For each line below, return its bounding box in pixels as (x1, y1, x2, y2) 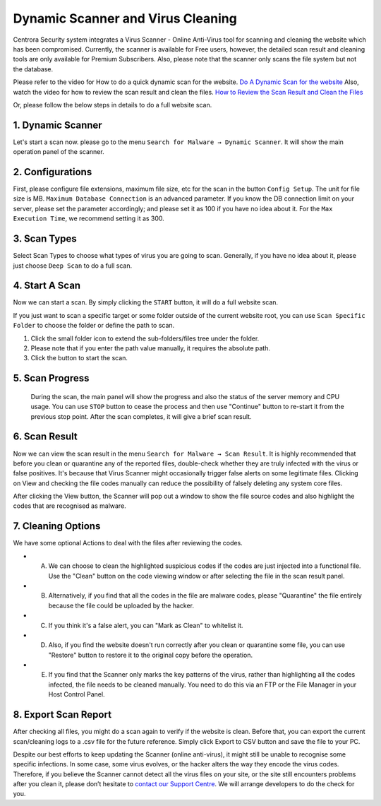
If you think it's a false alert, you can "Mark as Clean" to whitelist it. (48, 621, 243, 629)
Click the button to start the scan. (30, 354, 128, 362)
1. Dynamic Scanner (13, 119, 102, 131)
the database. (13, 64, 54, 73)
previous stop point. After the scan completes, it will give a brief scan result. (30, 412, 252, 420)
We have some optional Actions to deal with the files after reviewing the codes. (13, 539, 243, 547)
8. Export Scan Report (13, 709, 112, 721)
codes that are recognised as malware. (13, 502, 126, 510)
